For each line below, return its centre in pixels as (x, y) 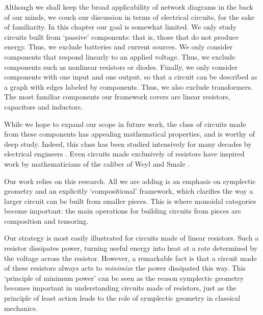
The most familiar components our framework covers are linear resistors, (117, 97)
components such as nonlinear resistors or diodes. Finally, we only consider (121, 67)
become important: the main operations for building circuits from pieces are (123, 211)
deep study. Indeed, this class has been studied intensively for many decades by (128, 143)
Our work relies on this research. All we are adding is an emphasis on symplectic (130, 181)
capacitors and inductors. (44, 106)
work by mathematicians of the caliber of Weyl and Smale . (97, 163)
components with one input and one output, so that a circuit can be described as (131, 77)
